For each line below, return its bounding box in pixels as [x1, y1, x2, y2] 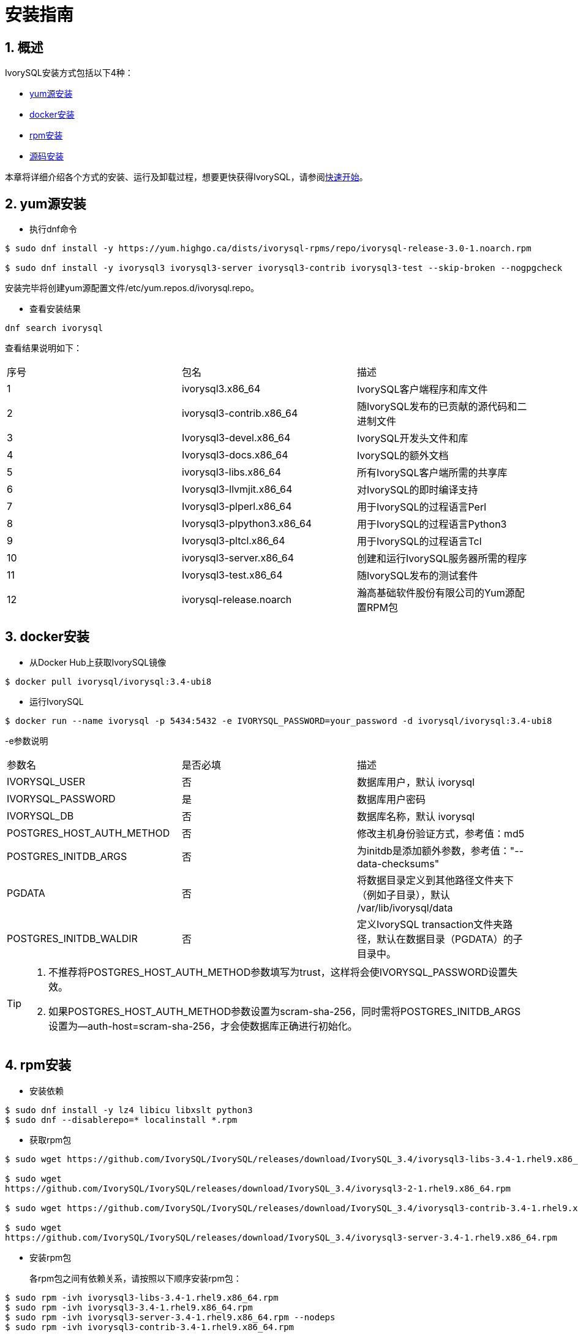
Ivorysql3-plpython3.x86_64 [181, 517, 312, 530]
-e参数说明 [5, 735, 48, 746]
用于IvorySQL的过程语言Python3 [356, 518, 507, 531]
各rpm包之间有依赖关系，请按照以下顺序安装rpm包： [29, 1272, 242, 1284]
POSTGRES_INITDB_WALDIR [7, 932, 138, 945]
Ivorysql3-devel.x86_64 [181, 432, 291, 444]
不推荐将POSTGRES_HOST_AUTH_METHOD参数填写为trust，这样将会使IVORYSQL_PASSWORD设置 [48, 965, 508, 978]
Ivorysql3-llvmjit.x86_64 [181, 483, 293, 496]
